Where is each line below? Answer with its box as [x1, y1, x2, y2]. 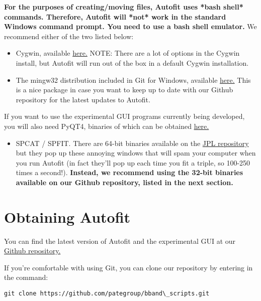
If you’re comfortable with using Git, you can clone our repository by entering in [4, 262, 253, 272]
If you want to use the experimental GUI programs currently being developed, [4, 111, 245, 121]
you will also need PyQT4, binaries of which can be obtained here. [4, 120, 209, 131]
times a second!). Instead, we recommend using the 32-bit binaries [16, 167, 243, 178]
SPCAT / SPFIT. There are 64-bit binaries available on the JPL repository [16, 137, 249, 148]
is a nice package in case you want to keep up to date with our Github [16, 84, 233, 95]
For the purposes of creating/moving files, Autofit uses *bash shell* [4, 2, 243, 12]
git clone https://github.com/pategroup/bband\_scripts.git [4, 290, 210, 297]
